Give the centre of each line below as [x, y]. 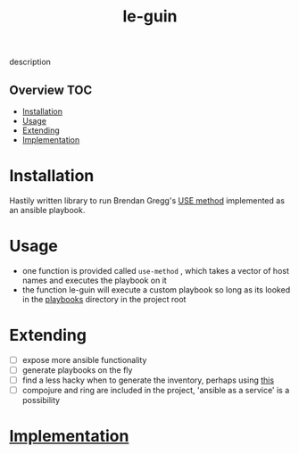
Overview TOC [51, 90]
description [30, 62]
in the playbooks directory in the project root [104, 299]
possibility [41, 400]
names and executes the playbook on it [94, 280]
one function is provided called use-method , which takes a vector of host [156, 270]
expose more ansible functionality [84, 359]
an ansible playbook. [47, 210]
